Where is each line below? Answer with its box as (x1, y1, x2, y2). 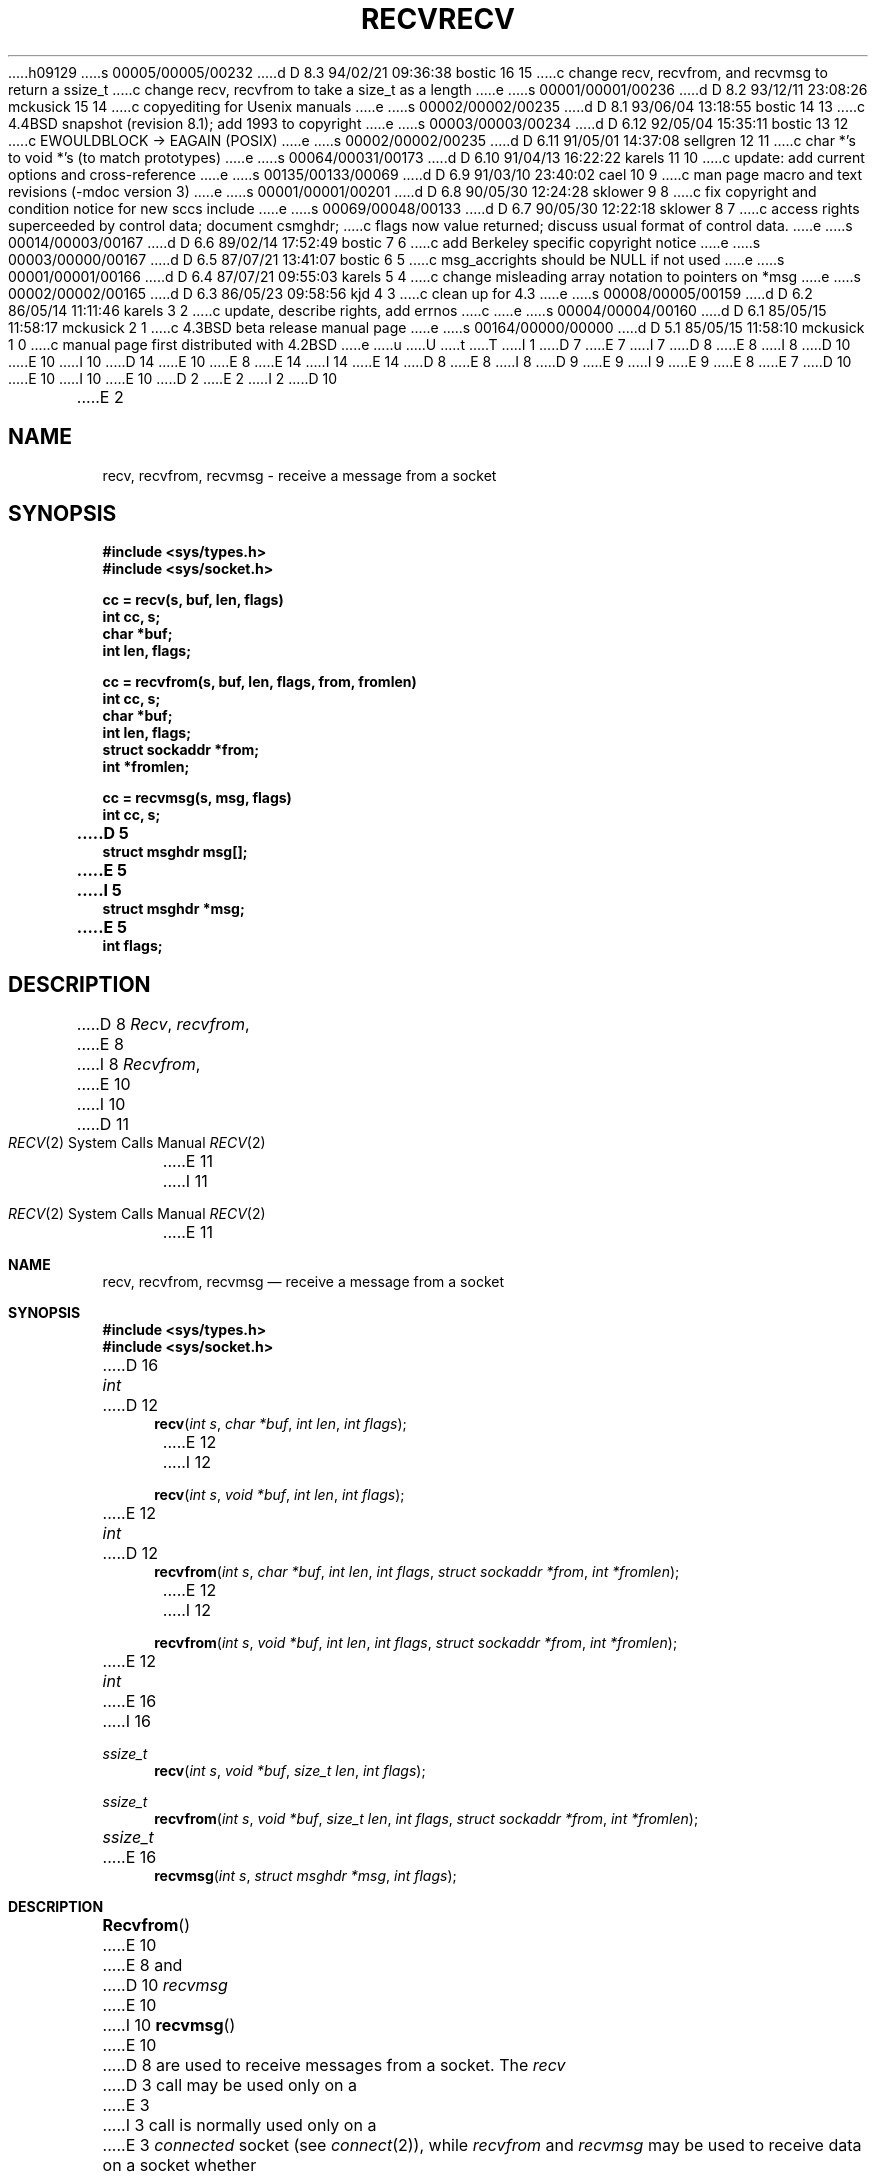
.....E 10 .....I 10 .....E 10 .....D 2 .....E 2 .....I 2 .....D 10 (8, 369, 338, 387)
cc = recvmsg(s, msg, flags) (102, 789, 292, 807)
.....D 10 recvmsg (102, 1975, 228, 1996)
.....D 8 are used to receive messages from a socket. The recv (102, 2055, 566, 2076)
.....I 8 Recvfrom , (76, 1054, 201, 1075)
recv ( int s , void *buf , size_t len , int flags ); (154, 1762, 426, 1780)
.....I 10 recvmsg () (102, 2015, 236, 2036)
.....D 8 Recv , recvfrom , (76, 1014, 250, 1035)
